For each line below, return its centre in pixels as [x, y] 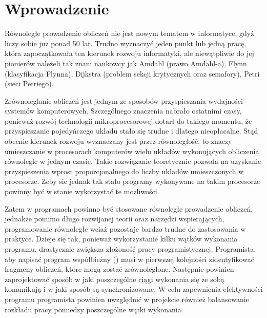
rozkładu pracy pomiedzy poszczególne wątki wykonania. [94, 309]
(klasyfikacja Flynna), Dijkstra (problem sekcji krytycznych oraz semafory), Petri [132, 73]
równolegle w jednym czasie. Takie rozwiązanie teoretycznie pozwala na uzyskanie [133, 161]
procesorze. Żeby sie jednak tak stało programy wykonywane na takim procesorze [132, 181]
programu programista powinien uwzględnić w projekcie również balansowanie [127, 299]
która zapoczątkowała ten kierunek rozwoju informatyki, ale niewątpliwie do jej [129, 53]
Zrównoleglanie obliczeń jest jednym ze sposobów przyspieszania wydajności [124, 100]
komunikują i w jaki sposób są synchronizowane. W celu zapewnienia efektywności [134, 289]
